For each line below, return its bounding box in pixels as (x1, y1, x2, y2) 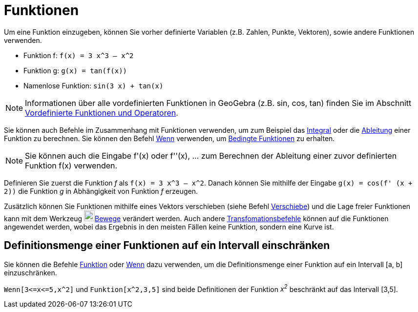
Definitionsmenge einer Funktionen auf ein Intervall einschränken (4, 239, 330, 252)
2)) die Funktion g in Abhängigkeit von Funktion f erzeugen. (4, 187, 198, 195)
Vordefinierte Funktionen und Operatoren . (25, 107, 178, 118)
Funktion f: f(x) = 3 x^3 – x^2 (23, 51, 134, 60)
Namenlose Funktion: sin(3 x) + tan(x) (23, 81, 164, 90)
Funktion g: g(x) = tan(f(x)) (23, 66, 127, 75)
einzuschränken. (4, 268, 57, 277)
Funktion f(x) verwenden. (25, 160, 118, 170)
